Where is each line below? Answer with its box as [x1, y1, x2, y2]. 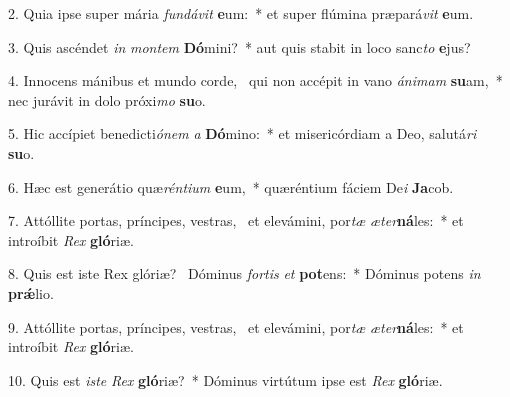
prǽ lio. [8, 282, 54, 303]
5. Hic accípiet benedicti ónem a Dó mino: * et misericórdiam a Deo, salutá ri [8, 123, 477, 144]
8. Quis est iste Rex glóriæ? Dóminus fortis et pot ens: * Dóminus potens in [8, 263, 481, 284]
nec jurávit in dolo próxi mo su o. [8, 89, 206, 110]
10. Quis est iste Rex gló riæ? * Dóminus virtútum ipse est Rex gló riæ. [8, 369, 443, 390]
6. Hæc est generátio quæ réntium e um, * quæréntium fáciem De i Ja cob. [8, 176, 454, 197]
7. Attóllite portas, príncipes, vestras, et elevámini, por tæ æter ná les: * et [8, 210, 464, 231]
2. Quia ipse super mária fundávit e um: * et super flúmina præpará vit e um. [8, 3, 474, 23]
